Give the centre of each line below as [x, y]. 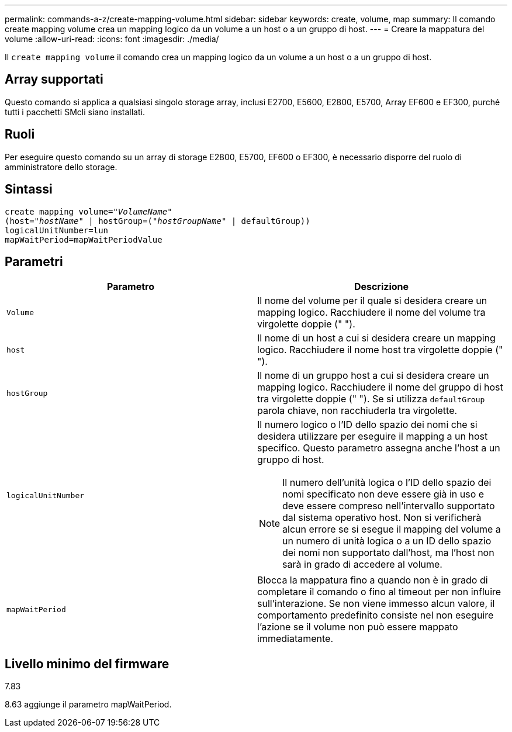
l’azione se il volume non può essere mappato [358, 627]
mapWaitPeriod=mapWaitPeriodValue [84, 239]
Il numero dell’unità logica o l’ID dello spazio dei [387, 483]
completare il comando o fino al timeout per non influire [379, 592]
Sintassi [29, 189]
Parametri [34, 261]
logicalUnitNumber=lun [57, 230]
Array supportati [54, 80]
